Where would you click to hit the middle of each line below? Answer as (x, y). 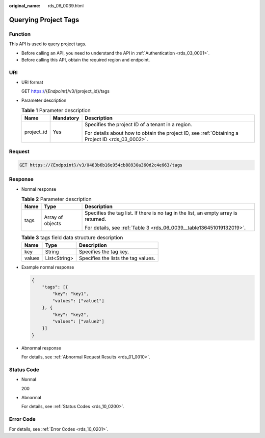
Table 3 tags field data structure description (72, 237)
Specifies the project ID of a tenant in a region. (138, 124)
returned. (95, 219)
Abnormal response (41, 348)
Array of (53, 217)
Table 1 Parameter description (56, 111)
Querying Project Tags (44, 20)
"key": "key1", (71, 294)
